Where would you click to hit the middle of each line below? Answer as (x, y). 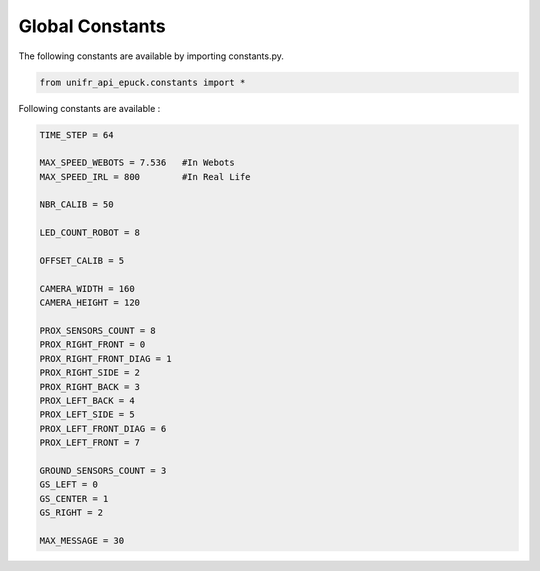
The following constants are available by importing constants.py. (151, 56)
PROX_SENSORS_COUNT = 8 (98, 330)
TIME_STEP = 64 (76, 134)
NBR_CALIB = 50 (76, 204)
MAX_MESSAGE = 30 (82, 540)
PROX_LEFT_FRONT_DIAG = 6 (103, 428)
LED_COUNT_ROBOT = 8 (89, 233)
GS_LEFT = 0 (69, 484)
